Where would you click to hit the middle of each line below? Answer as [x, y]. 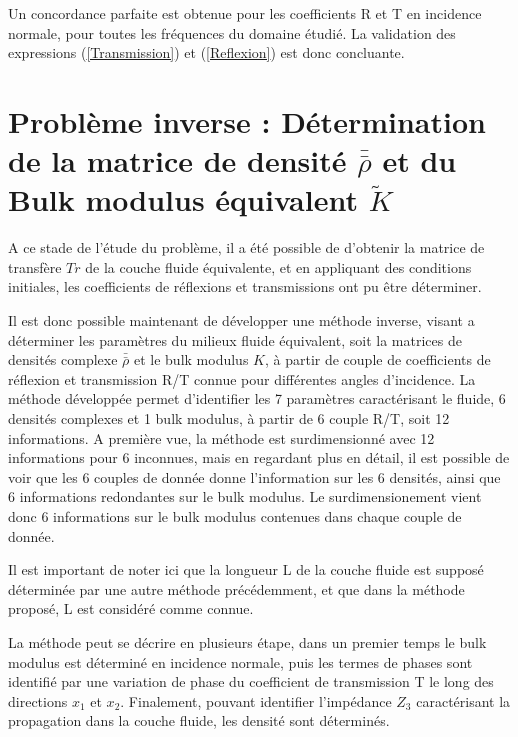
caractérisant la [463, 700]
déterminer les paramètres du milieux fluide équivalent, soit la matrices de [235, 339]
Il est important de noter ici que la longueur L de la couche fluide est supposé [246, 569]
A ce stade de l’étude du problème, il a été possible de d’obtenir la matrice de [246, 247]
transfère [35, 266]
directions [38, 700]
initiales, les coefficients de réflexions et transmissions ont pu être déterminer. [245, 286]
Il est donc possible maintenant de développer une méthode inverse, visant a [241, 320]
